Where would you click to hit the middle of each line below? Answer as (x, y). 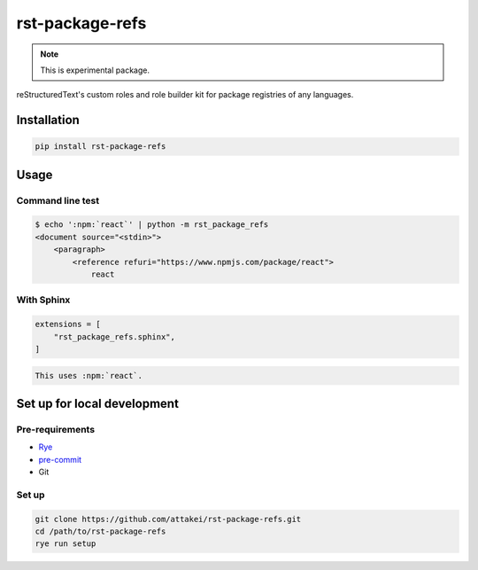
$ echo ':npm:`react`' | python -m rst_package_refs (152, 225)
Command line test (58, 200)
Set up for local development (97, 403)
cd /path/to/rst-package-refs (100, 531)
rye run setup (66, 544)
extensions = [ (68, 324)
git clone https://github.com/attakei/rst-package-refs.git (168, 519)
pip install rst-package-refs (100, 147)
